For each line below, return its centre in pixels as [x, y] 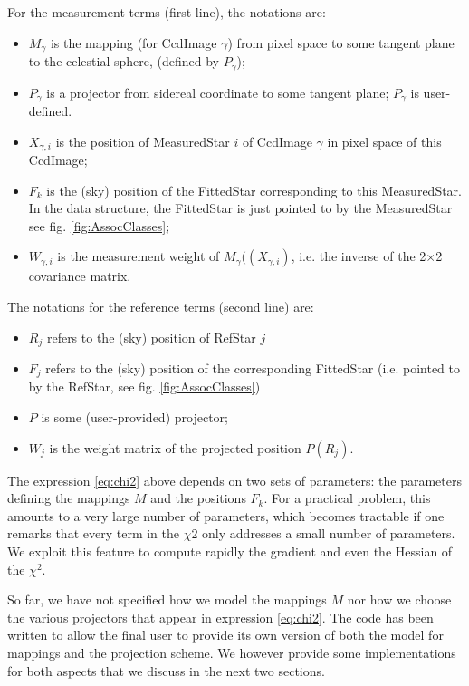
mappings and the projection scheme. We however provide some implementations [232, 652]
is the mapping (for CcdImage [134, 42]
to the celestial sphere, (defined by [124, 61]
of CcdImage [277, 141]
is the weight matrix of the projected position [175, 447]
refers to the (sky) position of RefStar [151, 337]
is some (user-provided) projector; [134, 417]
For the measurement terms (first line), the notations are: [167, 12]
